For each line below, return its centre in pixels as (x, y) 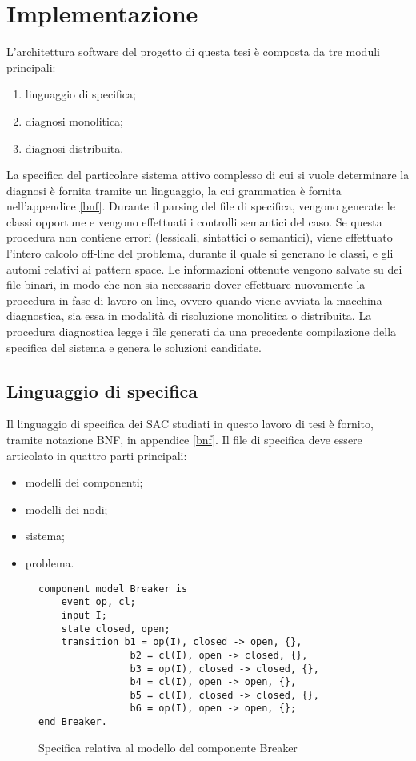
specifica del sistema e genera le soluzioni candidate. (134, 347)
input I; (84, 615)
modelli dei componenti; (84, 482)
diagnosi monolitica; (74, 120)
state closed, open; (116, 629)
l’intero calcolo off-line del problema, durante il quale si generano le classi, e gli (200, 253)
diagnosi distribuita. (74, 148)
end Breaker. (73, 722)
